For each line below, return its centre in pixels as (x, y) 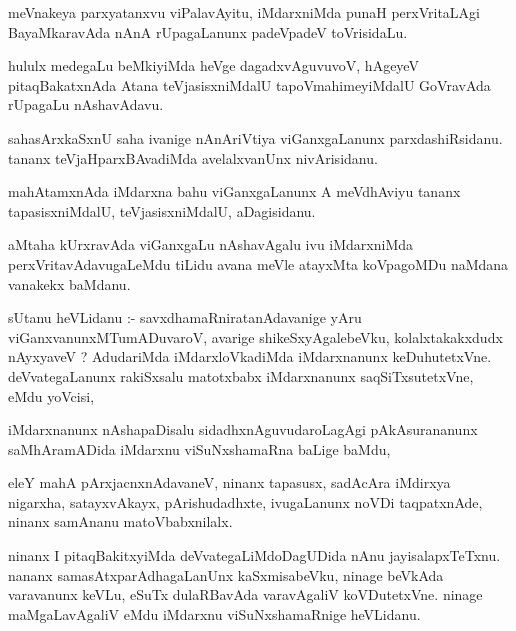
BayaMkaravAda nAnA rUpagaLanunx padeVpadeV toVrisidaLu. (208, 31)
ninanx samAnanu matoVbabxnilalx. (120, 521)
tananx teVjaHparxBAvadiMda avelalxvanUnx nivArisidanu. (193, 157)
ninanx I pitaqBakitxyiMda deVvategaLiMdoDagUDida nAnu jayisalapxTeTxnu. (254, 555)
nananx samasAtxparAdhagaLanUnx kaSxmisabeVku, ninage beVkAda (226, 574)
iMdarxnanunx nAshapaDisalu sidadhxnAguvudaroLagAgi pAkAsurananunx (243, 429)
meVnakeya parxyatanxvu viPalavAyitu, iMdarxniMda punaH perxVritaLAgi (244, 12)
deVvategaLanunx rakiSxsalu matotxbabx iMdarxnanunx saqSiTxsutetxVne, (241, 375)
